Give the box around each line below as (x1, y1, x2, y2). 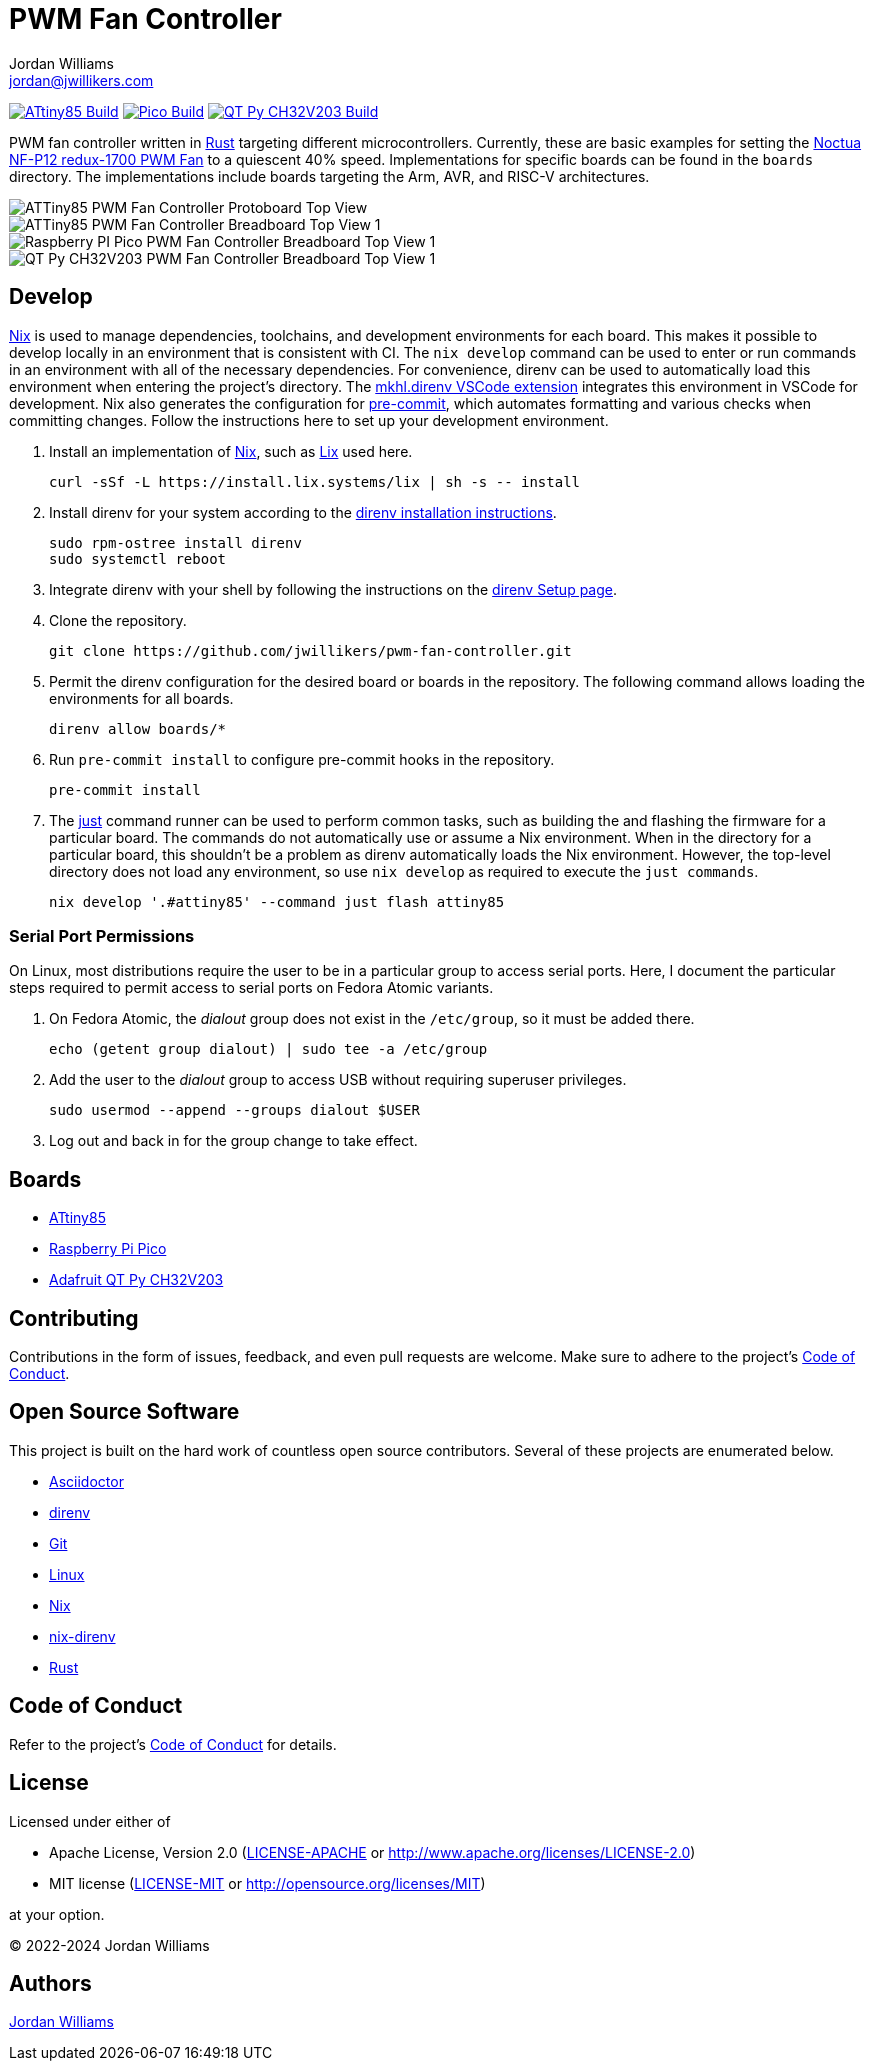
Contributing (9, 1305, 139, 1331)
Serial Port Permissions (9, 925, 195, 946)
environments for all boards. (49, 689, 234, 707)
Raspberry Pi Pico (49, 1240, 167, 1258)
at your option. (9, 1905, 105, 1923)
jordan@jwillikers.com (9, 71, 154, 89)
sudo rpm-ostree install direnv (49, 534, 302, 551)
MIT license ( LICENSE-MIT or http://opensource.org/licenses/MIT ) (49, 1874, 486, 1892)
